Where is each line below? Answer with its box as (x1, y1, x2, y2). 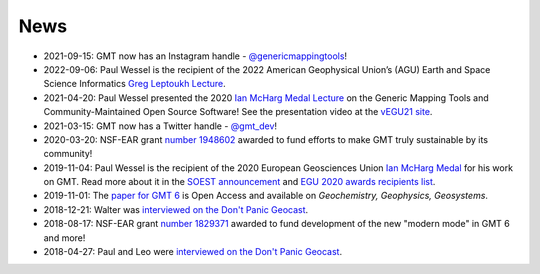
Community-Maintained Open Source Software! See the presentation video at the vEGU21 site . (43, 106, 433, 118)
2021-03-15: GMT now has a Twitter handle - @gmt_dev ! (43, 120, 278, 132)
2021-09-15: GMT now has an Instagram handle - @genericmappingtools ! (43, 50, 348, 62)
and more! (43, 231, 86, 244)
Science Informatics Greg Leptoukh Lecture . (43, 78, 227, 90)
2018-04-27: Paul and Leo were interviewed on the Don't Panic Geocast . (43, 246, 343, 258)
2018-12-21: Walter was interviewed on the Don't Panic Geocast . (43, 203, 309, 215)
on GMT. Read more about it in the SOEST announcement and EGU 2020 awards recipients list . (43, 176, 436, 188)
